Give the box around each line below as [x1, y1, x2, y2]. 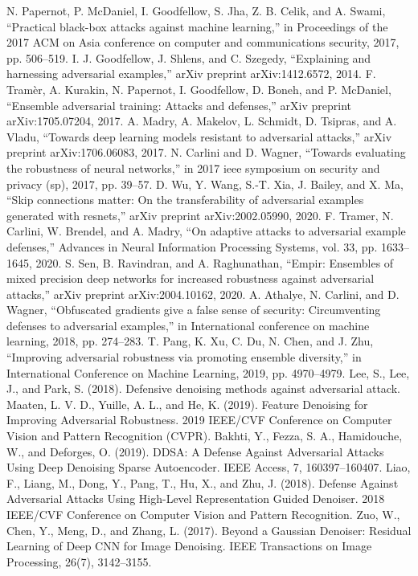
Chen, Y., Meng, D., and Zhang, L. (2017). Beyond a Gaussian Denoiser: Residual [6, 521, 412, 538]
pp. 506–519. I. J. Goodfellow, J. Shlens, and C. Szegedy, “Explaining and [6, 49, 371, 66]
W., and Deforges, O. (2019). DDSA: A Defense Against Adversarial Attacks [6, 443, 384, 460]
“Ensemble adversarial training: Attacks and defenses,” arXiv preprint [6, 96, 352, 113]
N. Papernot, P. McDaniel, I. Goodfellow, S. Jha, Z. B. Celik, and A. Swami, [6, 2, 386, 18]
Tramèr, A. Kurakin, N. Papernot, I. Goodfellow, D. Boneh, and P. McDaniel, [6, 80, 391, 97]
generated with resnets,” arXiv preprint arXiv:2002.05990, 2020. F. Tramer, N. [6, 206, 394, 223]
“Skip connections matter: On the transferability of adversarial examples [6, 191, 364, 208]
